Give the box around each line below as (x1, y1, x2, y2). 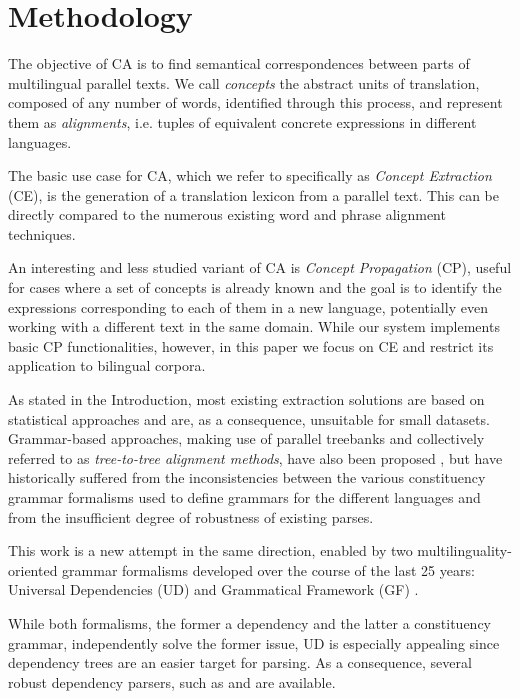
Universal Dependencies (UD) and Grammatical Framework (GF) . (8, 579, 419, 600)
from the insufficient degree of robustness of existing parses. (8, 506, 374, 527)
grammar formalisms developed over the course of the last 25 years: (62, 559, 475, 580)
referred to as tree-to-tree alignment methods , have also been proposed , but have (8, 447, 503, 468)
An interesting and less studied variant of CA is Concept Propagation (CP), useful (8, 257, 512, 278)
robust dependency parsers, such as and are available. (8, 671, 336, 692)
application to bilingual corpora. (8, 355, 206, 376)
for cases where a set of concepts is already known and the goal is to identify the (8, 277, 502, 298)
